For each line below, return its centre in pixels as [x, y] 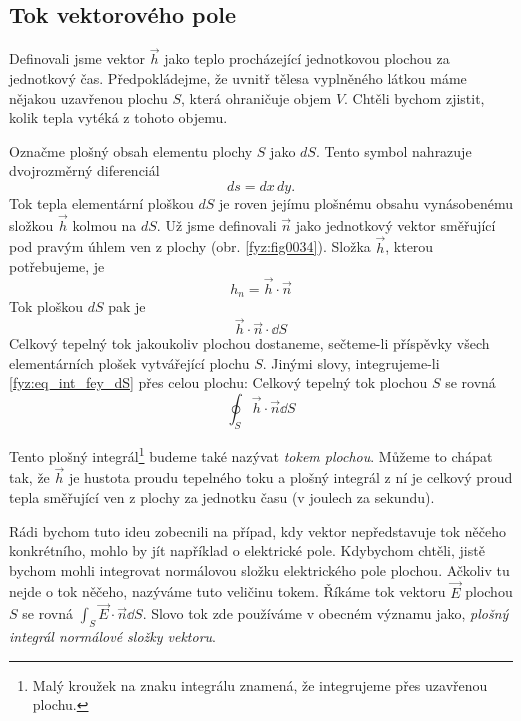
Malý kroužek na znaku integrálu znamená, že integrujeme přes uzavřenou [260, 684]
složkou [31, 224]
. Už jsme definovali [216, 224]
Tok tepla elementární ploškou [101, 202]
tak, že [29, 477]
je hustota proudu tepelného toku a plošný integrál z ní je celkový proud [290, 477]
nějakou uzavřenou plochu [88, 97]
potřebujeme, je [57, 266]
